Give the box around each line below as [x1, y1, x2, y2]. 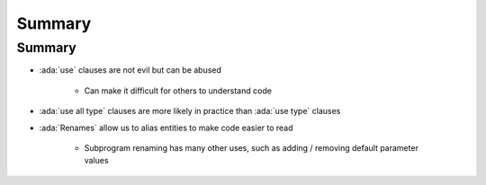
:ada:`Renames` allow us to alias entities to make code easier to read [39, 122, 293, 133]
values [84, 155, 109, 166]
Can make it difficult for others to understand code [84, 85, 272, 96]
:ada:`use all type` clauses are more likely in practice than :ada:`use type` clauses [39, 106, 341, 117]
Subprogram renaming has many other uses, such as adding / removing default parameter [84, 142, 418, 153]
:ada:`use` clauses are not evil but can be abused [39, 65, 222, 75]
